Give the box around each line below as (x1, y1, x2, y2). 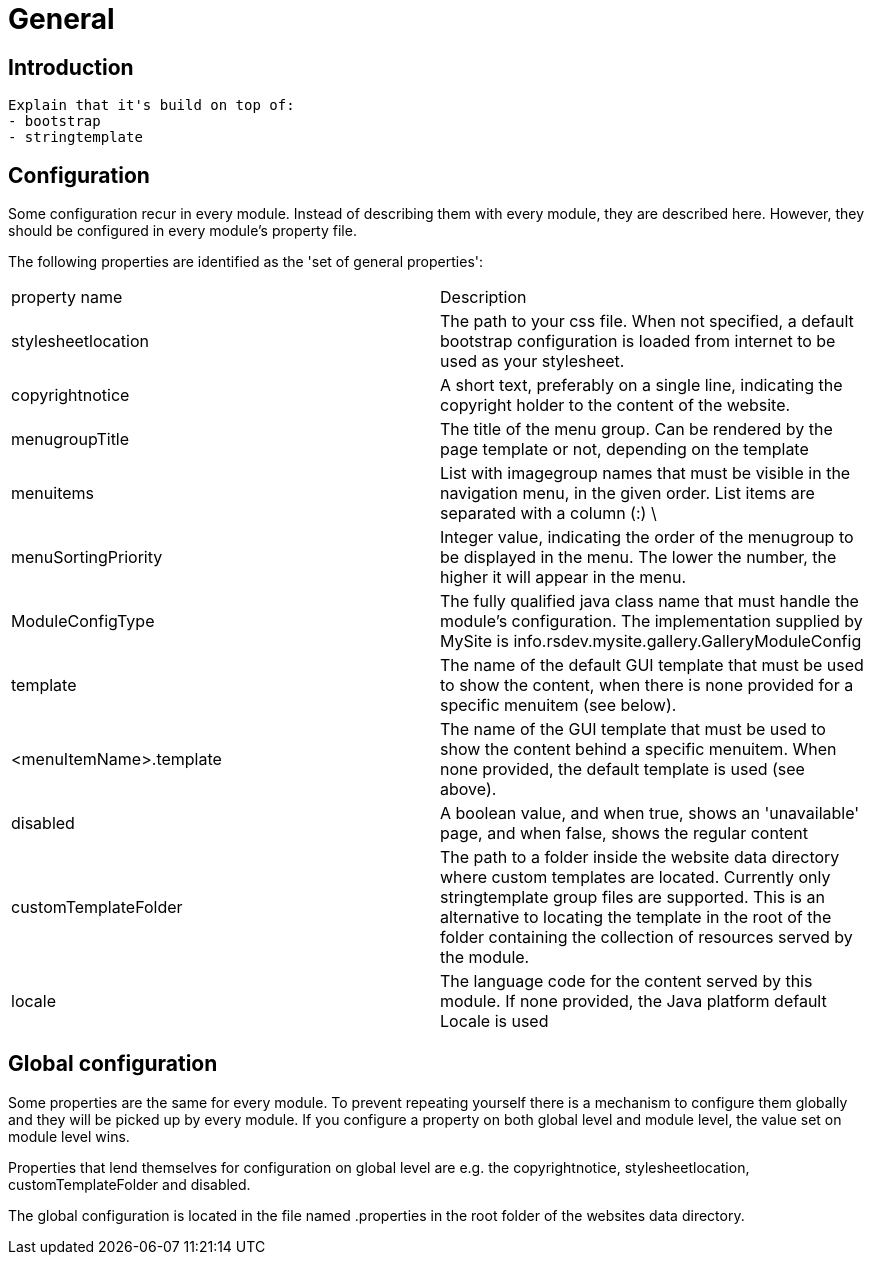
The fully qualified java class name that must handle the (440, 591, 859, 612)
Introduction (8, 54, 134, 80)
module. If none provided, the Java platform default (440, 991, 827, 1012)
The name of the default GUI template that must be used (440, 655, 864, 676)
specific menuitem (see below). (440, 695, 677, 716)
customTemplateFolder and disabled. (8, 1175, 251, 1193)
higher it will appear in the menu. (440, 567, 687, 588)
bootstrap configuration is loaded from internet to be (440, 331, 836, 352)
